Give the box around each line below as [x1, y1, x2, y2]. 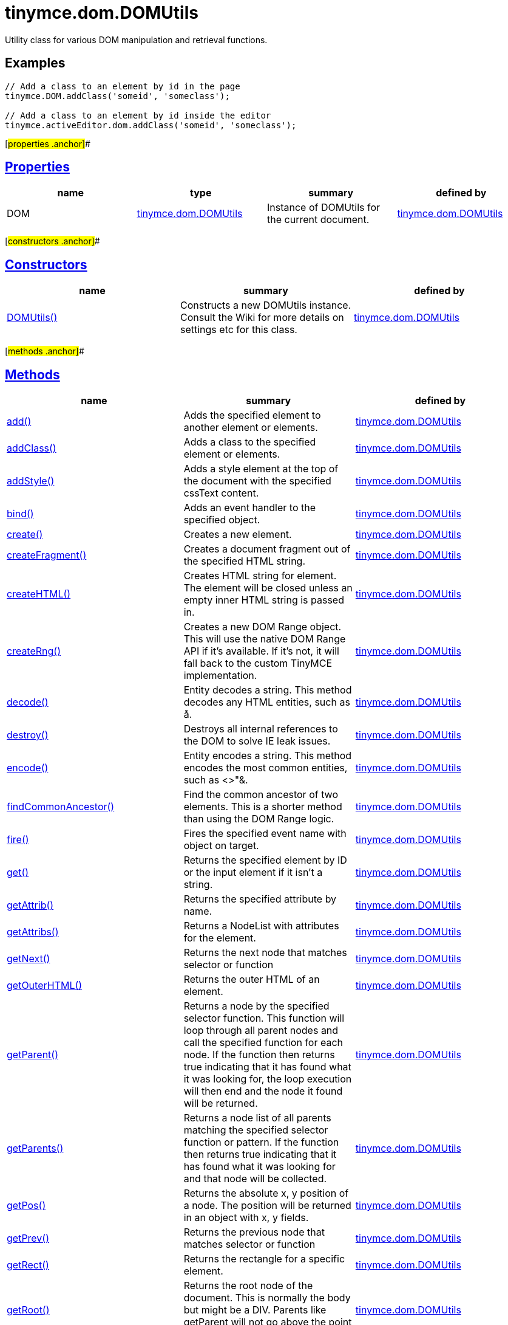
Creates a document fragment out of [183, 543, 351, 556]
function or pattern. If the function [183, 1136, 339, 1149]
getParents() [7, 1142, 64, 1155]
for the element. [183, 932, 256, 945]
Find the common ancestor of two [183, 788, 339, 801]
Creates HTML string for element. [183, 570, 337, 582]
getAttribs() [7, 926, 59, 938]
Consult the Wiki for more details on [180, 311, 344, 324]
